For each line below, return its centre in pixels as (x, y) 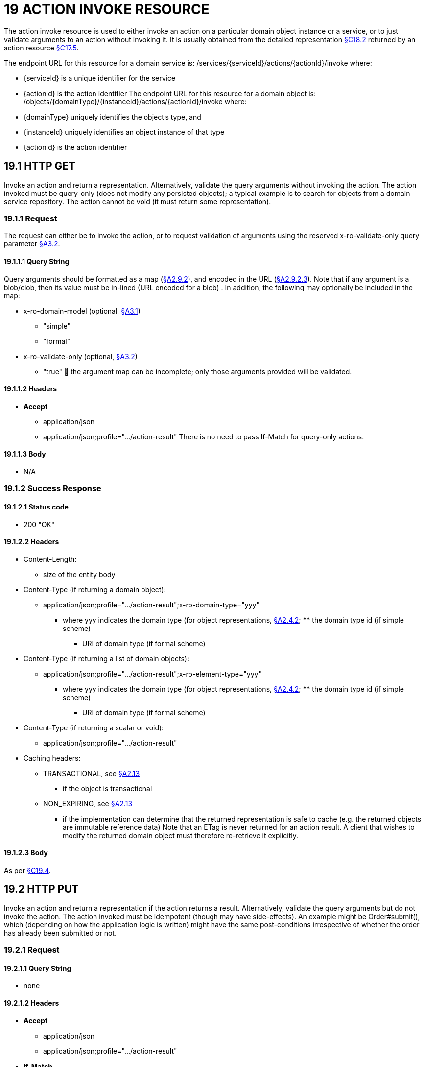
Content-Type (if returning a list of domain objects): (106, 658)
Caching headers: (52, 758)
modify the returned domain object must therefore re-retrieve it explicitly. (181, 835)
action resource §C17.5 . (41, 48)
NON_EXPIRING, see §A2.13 (88, 803)
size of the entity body (79, 574)
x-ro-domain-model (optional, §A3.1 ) (82, 311)
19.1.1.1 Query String (37, 261)
